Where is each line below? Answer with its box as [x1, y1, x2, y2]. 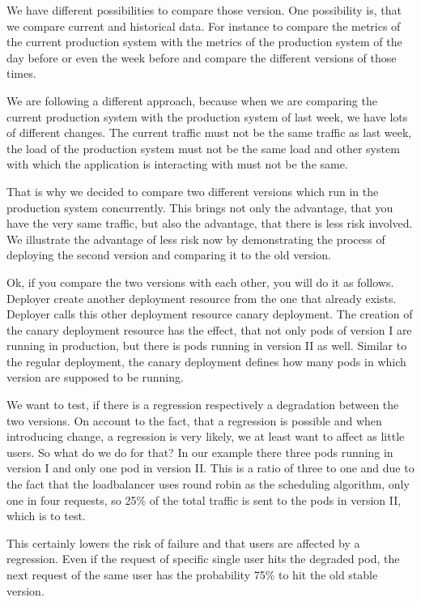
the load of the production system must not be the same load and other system [6, 139, 400, 156]
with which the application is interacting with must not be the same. [6, 156, 348, 173]
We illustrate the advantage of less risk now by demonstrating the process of [6, 230, 385, 247]
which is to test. [6, 507, 86, 524]
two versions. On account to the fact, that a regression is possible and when [6, 412, 382, 429]
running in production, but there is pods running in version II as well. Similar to [6, 337, 407, 354]
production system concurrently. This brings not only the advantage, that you [6, 199, 393, 216]
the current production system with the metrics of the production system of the [6, 33, 402, 50]
